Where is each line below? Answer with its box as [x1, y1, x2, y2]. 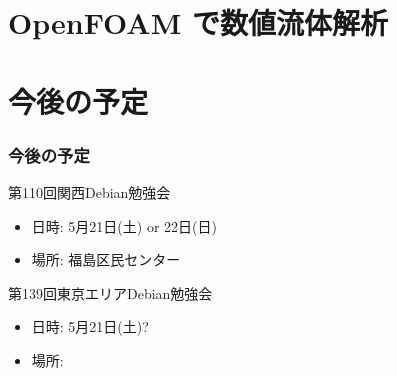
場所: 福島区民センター [31, 249, 181, 270]
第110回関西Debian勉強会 [8, 181, 171, 202]
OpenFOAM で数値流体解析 [8, 2, 388, 43]
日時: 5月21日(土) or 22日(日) [31, 215, 217, 236]
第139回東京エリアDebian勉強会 [8, 282, 213, 303]
